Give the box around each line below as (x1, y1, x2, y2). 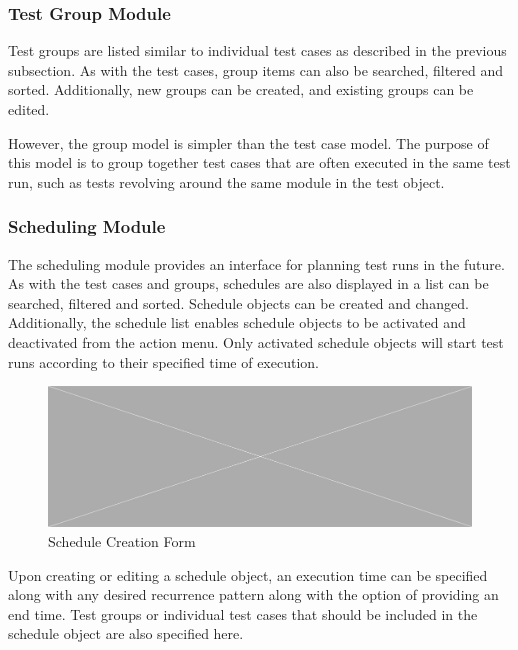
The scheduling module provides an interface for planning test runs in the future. (8, 253, 505, 274)
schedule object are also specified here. (8, 623, 244, 644)
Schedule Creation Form (48, 530, 196, 551)
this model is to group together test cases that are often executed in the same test (8, 152, 511, 173)
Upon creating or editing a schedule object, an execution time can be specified (8, 564, 488, 585)
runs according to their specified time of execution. (8, 351, 319, 372)
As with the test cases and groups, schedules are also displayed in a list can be (8, 273, 489, 294)
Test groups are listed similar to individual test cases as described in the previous (8, 40, 507, 61)
